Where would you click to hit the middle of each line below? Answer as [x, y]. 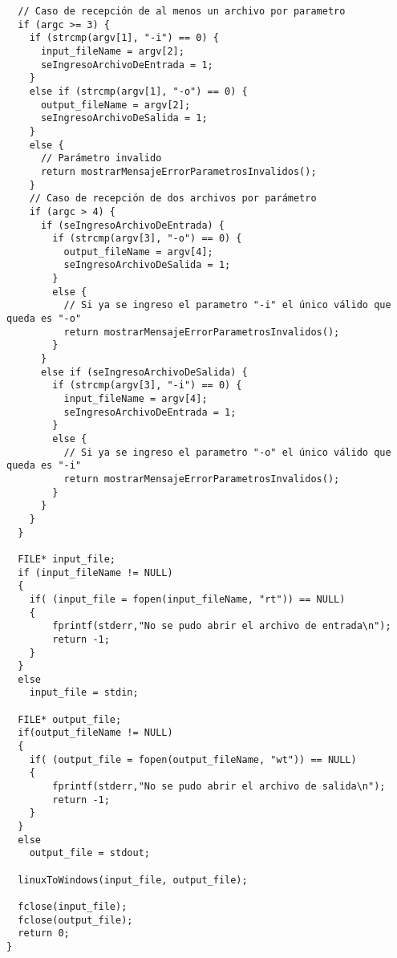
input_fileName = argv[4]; [136, 399]
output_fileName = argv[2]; [115, 105]
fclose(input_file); [73, 906]
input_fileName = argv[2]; [112, 51]
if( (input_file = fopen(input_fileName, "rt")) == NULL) [187, 599]
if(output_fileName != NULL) [95, 733]
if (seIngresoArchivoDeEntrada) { [133, 225]
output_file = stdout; [89, 853]
